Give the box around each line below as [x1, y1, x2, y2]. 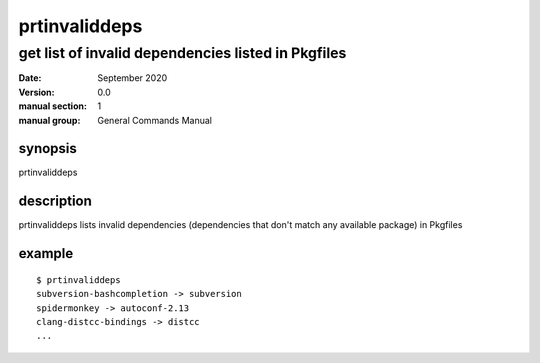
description [18, 193, 92, 210]
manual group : [18, 114, 81, 126]
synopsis [18, 140, 77, 157]
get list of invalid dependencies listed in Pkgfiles [18, 44, 347, 62]
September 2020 [97, 72, 168, 84]
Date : [18, 72, 42, 84]
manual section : [18, 100, 87, 112]
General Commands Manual [97, 114, 212, 126]
